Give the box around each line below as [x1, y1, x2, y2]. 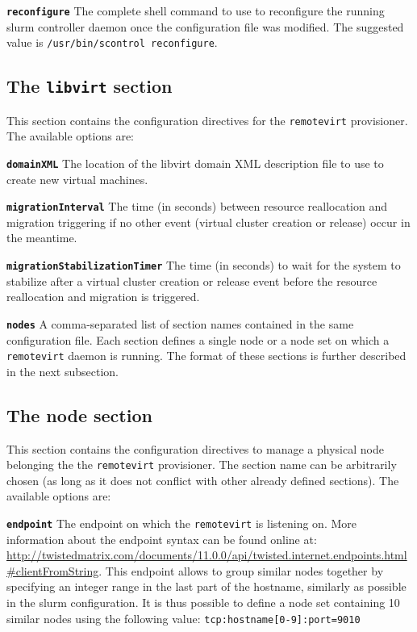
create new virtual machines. [6, 170, 148, 187]
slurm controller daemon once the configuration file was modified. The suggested [6, 18, 404, 35]
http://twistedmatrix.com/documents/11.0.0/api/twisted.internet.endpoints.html [6, 546, 407, 563]
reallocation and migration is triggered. [6, 288, 200, 305]
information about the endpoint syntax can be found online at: [6, 530, 317, 547]
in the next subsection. [6, 362, 119, 379]
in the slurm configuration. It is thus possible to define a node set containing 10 [6, 594, 400, 611]
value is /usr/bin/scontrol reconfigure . [6, 34, 218, 51]
